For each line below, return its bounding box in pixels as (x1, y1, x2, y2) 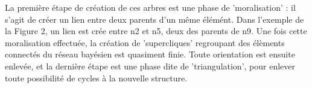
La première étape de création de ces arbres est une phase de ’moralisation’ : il (5, 1, 296, 13)
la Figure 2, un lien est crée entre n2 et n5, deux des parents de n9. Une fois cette (5, 25, 307, 37)
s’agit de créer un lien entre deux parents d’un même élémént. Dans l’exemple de (5, 13, 304, 25)
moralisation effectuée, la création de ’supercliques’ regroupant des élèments (5, 36, 285, 48)
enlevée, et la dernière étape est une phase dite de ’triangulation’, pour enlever (5, 59, 296, 72)
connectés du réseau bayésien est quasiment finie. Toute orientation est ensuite (5, 48, 295, 60)
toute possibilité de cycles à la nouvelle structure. (5, 71, 188, 84)
